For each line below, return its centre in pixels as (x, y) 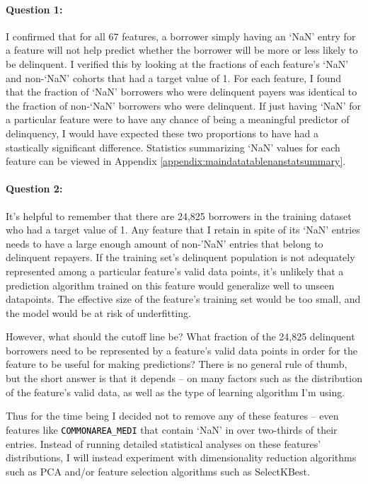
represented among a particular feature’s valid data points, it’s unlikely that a (175, 271)
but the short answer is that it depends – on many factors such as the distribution (184, 378)
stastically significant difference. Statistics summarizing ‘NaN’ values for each (173, 147)
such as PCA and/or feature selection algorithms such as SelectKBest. (158, 471)
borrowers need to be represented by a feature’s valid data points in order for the (182, 350)
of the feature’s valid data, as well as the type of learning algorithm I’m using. (176, 392)
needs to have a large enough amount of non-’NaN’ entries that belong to (165, 243)
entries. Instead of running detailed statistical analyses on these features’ (163, 443)
